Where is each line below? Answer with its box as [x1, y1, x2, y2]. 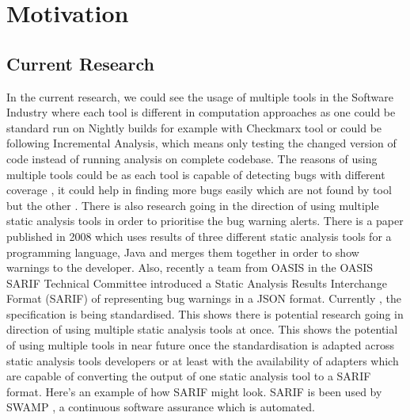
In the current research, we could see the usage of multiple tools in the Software [6, 88, 393, 105]
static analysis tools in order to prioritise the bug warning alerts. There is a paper [6, 212, 404, 229]
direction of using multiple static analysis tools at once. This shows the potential [6, 321, 398, 338]
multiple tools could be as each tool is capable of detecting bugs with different [6, 166, 385, 182]
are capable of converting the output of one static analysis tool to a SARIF [6, 368, 371, 384]
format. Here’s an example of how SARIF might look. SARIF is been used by [6, 383, 382, 399]
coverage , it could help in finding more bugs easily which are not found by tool [6, 181, 392, 198]
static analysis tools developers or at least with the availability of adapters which [6, 352, 399, 368]
